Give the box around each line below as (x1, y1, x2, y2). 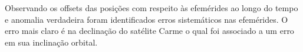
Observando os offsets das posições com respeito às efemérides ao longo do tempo (5, 2, 298, 13)
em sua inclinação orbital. (5, 36, 98, 48)
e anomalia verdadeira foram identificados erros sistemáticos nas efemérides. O (5, 13, 288, 25)
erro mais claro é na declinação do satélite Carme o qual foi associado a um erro (5, 25, 294, 37)
